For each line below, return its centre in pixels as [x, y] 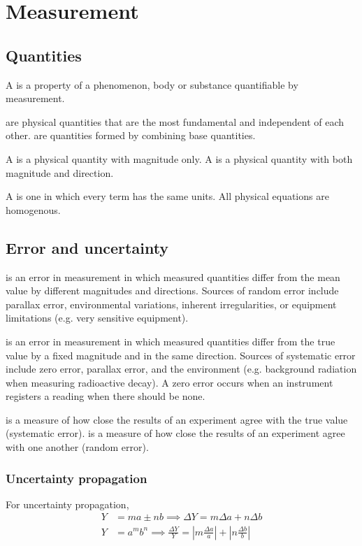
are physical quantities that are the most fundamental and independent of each [175, 121]
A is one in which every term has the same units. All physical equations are [167, 196]
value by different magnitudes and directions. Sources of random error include [172, 290]
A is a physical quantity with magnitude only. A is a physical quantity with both [179, 158]
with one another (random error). [77, 447]
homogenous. [33, 209]
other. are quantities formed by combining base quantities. [131, 135]
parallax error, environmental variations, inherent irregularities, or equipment [171, 304]
